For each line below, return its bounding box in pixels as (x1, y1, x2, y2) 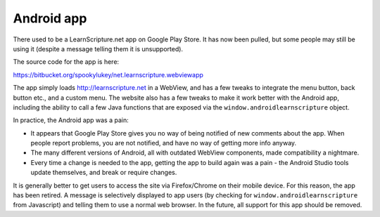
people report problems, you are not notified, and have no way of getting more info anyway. (30, 139, 297, 147)
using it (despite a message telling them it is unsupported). (13, 44, 183, 53)
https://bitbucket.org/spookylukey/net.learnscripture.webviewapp (13, 70, 204, 79)
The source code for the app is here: (13, 58, 120, 66)
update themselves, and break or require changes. (30, 169, 177, 177)
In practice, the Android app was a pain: (13, 116, 129, 124)
